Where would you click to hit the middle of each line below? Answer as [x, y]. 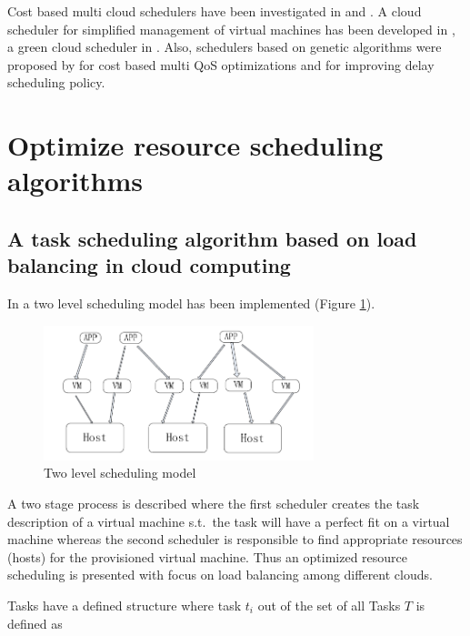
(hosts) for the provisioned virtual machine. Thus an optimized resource [208, 556]
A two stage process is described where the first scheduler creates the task [214, 504]
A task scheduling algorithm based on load [212, 238]
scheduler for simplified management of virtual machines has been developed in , [231, 29]
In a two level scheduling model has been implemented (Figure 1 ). [191, 303]
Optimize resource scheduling [195, 145]
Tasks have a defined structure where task [125, 606]
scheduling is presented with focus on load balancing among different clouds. [220, 575]
